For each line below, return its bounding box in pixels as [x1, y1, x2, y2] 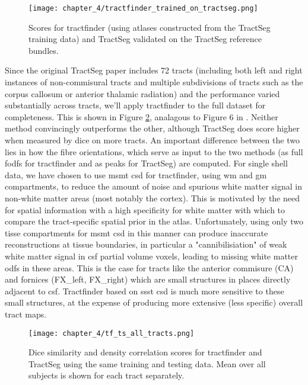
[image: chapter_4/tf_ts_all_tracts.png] [28, 329, 195, 338]
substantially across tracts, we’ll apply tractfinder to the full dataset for [5, 99, 266, 111]
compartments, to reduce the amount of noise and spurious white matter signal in [5, 180, 303, 192]
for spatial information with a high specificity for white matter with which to [5, 203, 285, 216]
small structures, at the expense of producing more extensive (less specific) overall [5, 296, 303, 309]
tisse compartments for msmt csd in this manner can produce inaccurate [5, 226, 268, 239]
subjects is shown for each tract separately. [28, 369, 185, 381]
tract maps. [5, 307, 47, 320]
